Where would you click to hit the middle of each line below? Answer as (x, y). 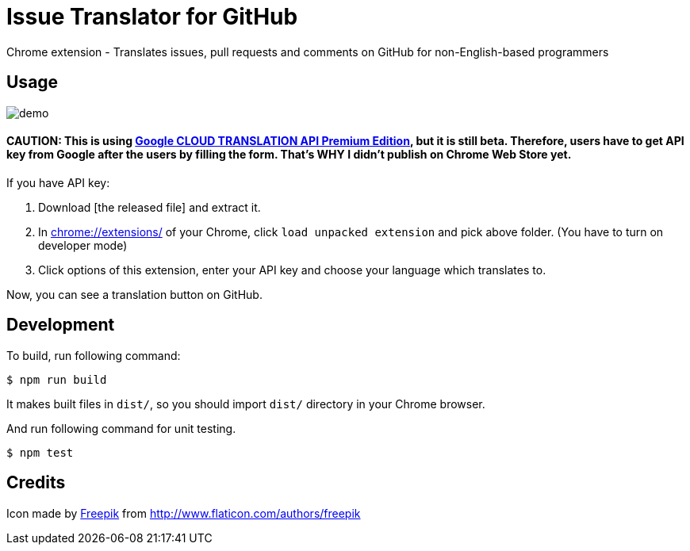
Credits (36, 483)
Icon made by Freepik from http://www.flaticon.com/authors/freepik (184, 513)
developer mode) (83, 245)
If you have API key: (58, 182)
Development (61, 325)
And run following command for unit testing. (121, 428)
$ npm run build (57, 379)
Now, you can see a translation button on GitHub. (134, 294)
